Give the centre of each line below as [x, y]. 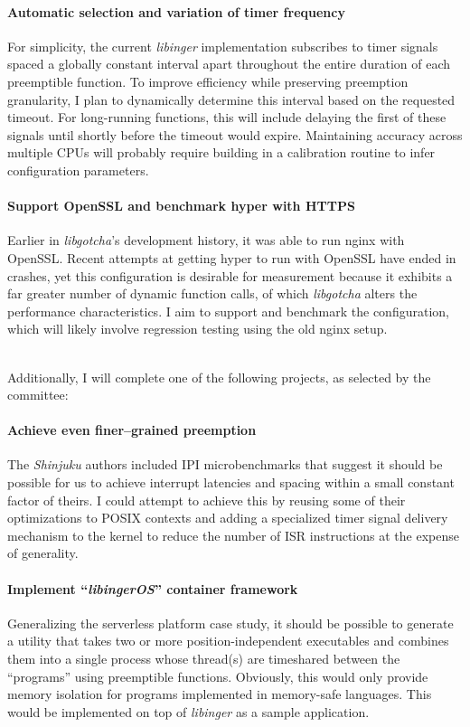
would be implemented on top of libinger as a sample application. [188, 711]
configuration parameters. [78, 170]
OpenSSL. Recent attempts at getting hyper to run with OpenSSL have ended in [232, 257]
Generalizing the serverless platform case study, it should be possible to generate [230, 623]
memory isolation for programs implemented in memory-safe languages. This [220, 694]
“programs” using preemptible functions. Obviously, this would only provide [218, 676]
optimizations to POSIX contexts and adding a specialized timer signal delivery [228, 518]
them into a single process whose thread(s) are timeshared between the [204, 659]
